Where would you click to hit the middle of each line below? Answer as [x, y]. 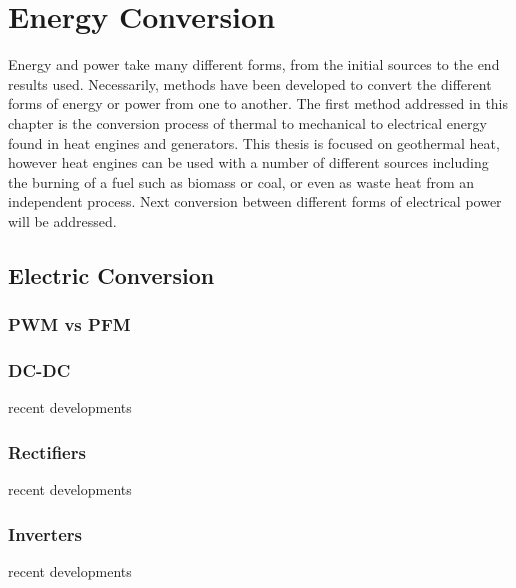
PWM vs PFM [69, 324]
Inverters [45, 533]
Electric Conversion [111, 274]
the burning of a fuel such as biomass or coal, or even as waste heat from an [241, 181]
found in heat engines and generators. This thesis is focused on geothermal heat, [254, 142]
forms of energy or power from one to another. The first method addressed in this [258, 103]
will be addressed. [62, 220]
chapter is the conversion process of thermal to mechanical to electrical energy [247, 122]
